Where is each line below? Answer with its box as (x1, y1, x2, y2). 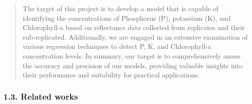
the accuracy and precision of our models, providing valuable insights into (22, 60, 243, 70)
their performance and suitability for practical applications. (22, 70, 200, 80)
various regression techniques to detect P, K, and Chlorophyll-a (22, 41, 212, 51)
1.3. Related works (3, 90, 78, 102)
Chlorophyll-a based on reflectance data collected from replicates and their (22, 22, 245, 32)
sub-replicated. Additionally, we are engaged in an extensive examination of (22, 31, 248, 42)
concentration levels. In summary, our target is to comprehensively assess (22, 50, 241, 60)
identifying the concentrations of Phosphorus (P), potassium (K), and (22, 13, 231, 23)
